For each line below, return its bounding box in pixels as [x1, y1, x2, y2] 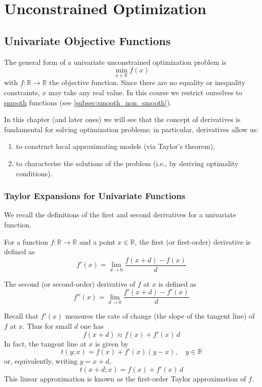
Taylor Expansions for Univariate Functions [4, 189, 186, 202]
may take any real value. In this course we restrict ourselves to [48, 87, 242, 97]
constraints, [4, 87, 40, 97]
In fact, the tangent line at [4, 338, 86, 349]
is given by [95, 338, 128, 349]
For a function [4, 236, 48, 247]
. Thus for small [22, 321, 72, 331]
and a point [79, 236, 115, 247]
